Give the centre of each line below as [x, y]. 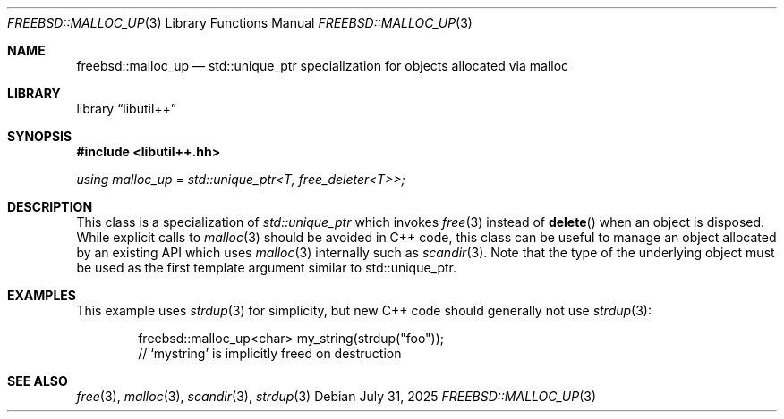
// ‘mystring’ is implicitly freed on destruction [270, 353]
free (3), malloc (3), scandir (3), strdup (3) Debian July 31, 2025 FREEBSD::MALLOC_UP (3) [337, 396]
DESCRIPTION [50, 207]
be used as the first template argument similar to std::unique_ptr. [267, 268]
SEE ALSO [38, 381]
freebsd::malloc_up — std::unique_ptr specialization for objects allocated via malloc [323, 66]
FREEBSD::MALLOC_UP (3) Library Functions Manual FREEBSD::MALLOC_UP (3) [240, 23]
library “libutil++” [127, 109]
